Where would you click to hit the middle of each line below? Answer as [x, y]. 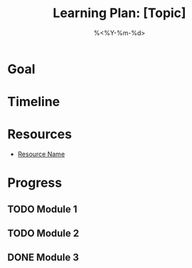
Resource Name [41, 154]
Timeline [34, 102]
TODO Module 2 [43, 233]
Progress [35, 183]
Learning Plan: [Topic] [119, 13]
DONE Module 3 [43, 258]
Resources [40, 134]
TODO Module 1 [42, 209]
